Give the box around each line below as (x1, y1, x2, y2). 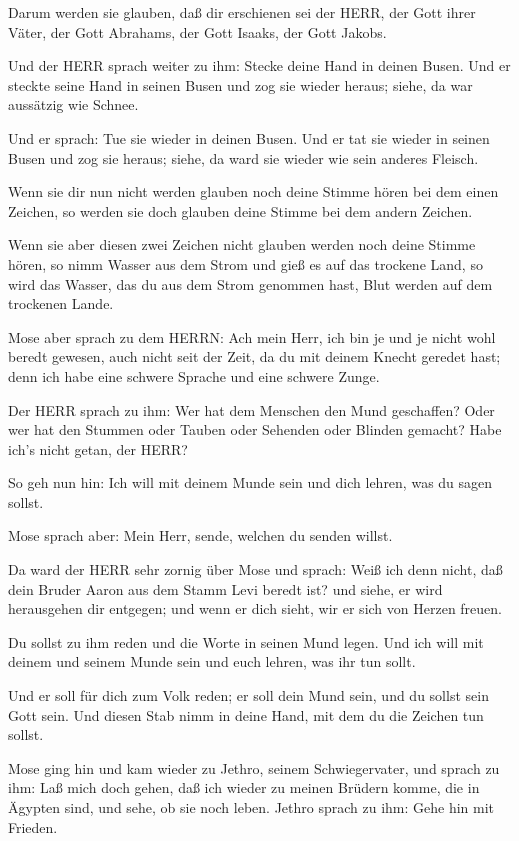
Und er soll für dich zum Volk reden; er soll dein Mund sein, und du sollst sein (8, 685, 489, 706)
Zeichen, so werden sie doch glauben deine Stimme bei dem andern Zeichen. (8, 200, 473, 221)
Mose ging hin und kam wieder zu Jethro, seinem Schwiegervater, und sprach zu (8, 757, 500, 778)
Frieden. (8, 816, 58, 837)
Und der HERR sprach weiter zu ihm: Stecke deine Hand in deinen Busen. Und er (8, 55, 511, 76)
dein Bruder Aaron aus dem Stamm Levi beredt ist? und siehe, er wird (8, 578, 443, 599)
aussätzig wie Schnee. (8, 94, 139, 115)
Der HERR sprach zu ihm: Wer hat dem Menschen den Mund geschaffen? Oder (8, 399, 495, 420)
